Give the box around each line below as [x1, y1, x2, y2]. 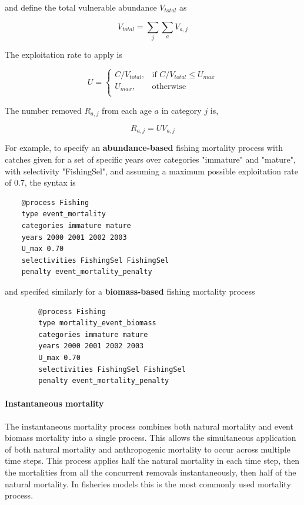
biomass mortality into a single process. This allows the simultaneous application [5, 431, 296, 444]
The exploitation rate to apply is [5, 48, 123, 60]
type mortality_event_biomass [38, 319, 156, 328]
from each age [102, 104, 152, 116]
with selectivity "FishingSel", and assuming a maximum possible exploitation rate [5, 164, 298, 177]
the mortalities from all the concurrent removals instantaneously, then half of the [5, 466, 296, 478]
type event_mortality [21, 210, 106, 219]
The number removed [5, 104, 82, 116]
